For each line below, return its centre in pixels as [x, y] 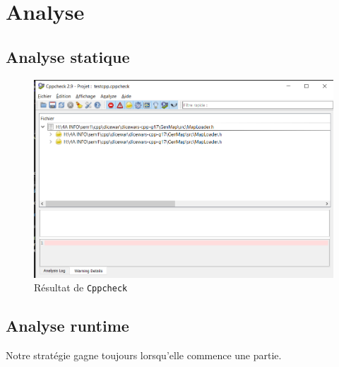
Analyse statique [68, 56]
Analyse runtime [67, 326]
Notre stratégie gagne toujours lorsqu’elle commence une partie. [144, 355]
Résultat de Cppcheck [81, 287]
